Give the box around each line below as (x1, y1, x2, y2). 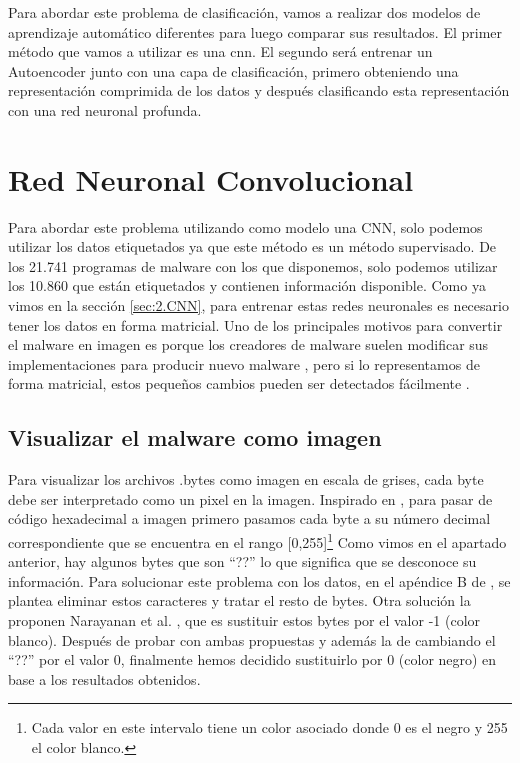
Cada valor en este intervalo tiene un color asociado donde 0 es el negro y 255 (31, 717, 508, 738)
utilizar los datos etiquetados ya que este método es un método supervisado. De (8, 236, 497, 257)
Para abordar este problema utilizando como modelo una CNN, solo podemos (8, 216, 483, 237)
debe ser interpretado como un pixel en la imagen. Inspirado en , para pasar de (8, 488, 493, 509)
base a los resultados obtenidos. (8, 668, 201, 689)
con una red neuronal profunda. (8, 99, 202, 120)
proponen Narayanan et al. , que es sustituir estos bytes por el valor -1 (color (8, 610, 481, 631)
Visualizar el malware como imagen (8, 422, 382, 453)
